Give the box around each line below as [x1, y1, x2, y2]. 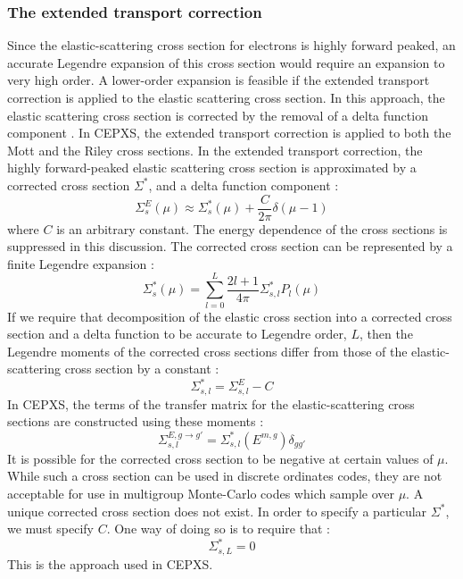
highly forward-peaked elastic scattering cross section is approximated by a [7, 158, 417, 177]
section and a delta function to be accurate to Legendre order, [7, 324, 347, 343]
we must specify [7, 519, 94, 538]
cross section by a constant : [64, 359, 219, 378]
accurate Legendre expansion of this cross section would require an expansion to [7, 53, 445, 71]
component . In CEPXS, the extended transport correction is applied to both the [7, 123, 451, 142]
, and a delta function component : [148, 175, 339, 194]
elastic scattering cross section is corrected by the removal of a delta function [7, 105, 428, 124]
